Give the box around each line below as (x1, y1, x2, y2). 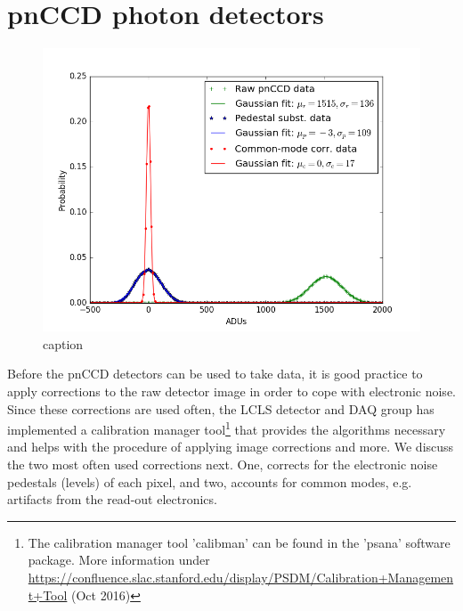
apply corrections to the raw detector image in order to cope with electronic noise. (7, 381, 456, 400)
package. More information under (28, 550, 210, 569)
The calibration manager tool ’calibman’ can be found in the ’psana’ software (28, 533, 451, 551)
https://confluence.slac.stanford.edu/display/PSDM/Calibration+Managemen (28, 567, 454, 586)
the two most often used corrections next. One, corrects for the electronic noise (7, 454, 438, 473)
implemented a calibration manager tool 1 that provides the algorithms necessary (7, 418, 446, 438)
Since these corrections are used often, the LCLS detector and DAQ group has (7, 399, 435, 418)
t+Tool (28, 585, 68, 604)
